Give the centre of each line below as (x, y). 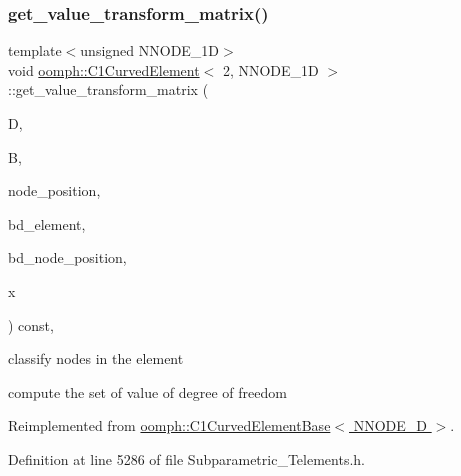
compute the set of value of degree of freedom (147, 391)
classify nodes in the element (96, 358)
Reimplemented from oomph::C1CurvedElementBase (169, 425)
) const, (31, 324)
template (35, 50)
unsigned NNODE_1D (150, 50)
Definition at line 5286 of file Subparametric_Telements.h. (186, 458)
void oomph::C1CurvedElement (104, 69)
